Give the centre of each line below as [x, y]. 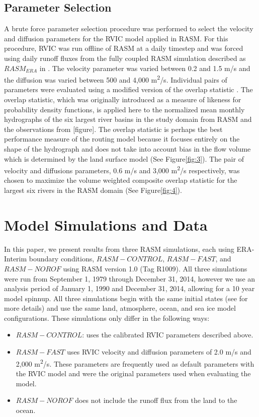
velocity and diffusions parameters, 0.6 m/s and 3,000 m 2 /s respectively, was [122, 169]
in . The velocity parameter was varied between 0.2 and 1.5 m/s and [145, 68]
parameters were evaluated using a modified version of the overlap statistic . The [128, 89]
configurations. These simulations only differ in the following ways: [107, 318]
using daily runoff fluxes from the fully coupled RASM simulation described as [125, 58]
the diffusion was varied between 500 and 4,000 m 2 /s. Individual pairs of [116, 79]
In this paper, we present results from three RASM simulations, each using [119, 249]
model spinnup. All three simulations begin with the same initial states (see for [126, 298]
